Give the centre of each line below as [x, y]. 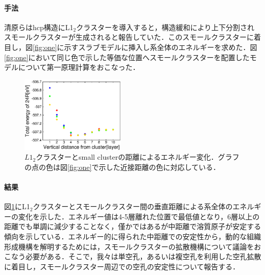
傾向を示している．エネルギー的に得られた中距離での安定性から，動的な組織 [133, 236]
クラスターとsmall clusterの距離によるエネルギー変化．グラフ [138, 157]
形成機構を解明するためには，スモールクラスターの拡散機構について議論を [129, 246]
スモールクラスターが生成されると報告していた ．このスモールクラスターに [129, 37]
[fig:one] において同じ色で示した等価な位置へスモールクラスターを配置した [127, 57]
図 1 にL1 [17, 206]
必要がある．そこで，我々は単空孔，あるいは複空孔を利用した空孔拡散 [143, 256]
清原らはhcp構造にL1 [39, 27]
